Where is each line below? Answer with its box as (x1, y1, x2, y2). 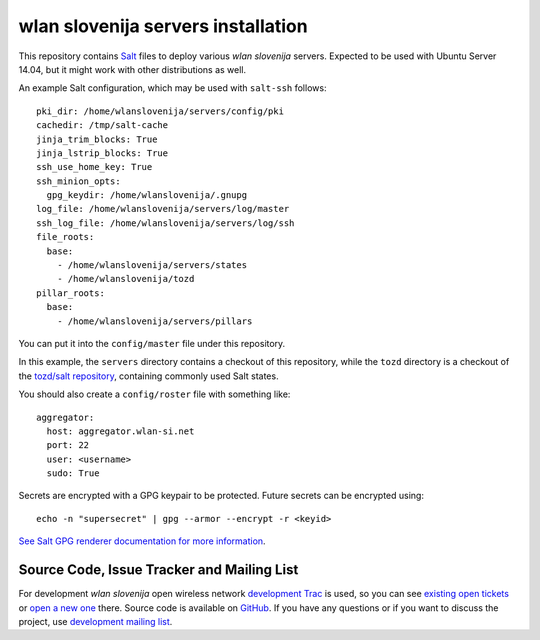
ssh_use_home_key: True (36, 161, 153, 173)
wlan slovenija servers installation (18, 15, 309, 37)
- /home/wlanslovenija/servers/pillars (56, 315, 253, 327)
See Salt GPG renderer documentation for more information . (18, 535, 266, 547)
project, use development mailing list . (18, 615, 173, 627)
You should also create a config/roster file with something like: (18, 388, 291, 400)
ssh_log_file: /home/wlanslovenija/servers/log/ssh (36, 217, 295, 229)
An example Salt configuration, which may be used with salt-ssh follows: (18, 82, 327, 94)
